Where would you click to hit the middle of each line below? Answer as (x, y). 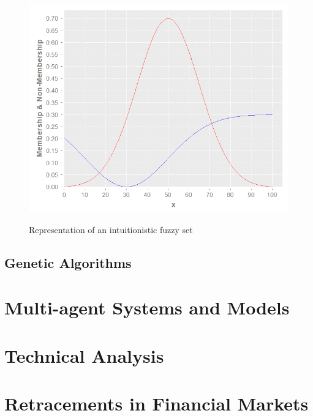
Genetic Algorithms (68, 262)
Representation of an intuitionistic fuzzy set (111, 229)
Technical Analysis (84, 355)
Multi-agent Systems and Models (147, 307)
